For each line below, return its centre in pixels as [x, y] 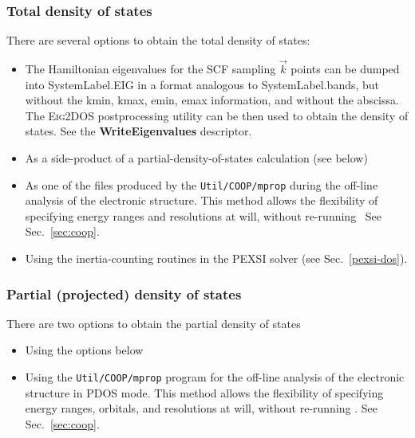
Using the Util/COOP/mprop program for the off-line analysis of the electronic [215, 377]
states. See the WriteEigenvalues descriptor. [138, 131]
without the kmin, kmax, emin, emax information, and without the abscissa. [212, 100]
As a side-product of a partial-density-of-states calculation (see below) [196, 158]
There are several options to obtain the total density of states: [158, 40]
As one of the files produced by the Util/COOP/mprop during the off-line [202, 184]
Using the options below [84, 350]
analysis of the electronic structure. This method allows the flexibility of [202, 200]
